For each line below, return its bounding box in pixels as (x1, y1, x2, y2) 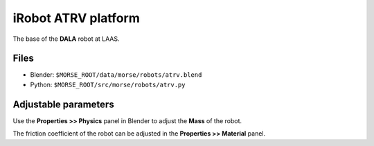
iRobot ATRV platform (12, 10, 140, 26)
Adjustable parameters (12, 98, 114, 110)
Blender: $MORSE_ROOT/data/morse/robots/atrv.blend (30, 71, 202, 79)
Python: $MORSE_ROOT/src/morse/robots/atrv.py (30, 80, 186, 89)
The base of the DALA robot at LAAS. (12, 35, 120, 43)
